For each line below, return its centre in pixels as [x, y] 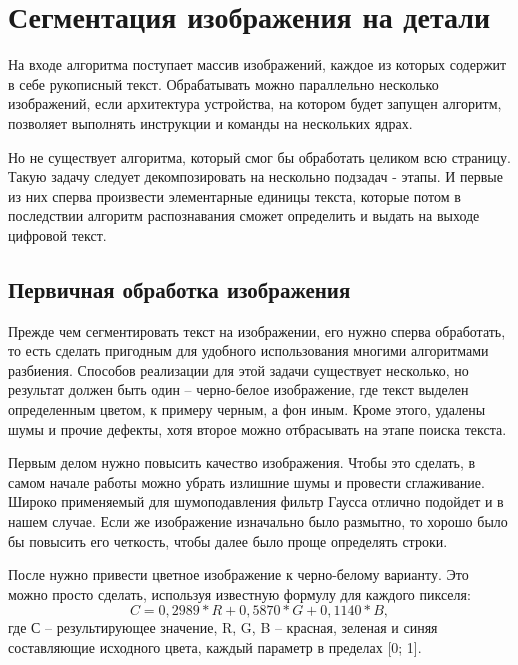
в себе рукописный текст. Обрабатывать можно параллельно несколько [223, 83]
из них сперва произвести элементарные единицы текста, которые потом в [234, 195]
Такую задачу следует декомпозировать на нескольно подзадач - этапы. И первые [255, 176]
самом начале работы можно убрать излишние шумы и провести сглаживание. [246, 481]
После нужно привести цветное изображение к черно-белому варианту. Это [238, 574]
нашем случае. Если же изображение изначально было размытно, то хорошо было [258, 521]
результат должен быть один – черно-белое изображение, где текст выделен [238, 389]
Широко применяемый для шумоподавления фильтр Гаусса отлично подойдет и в [256, 501]
